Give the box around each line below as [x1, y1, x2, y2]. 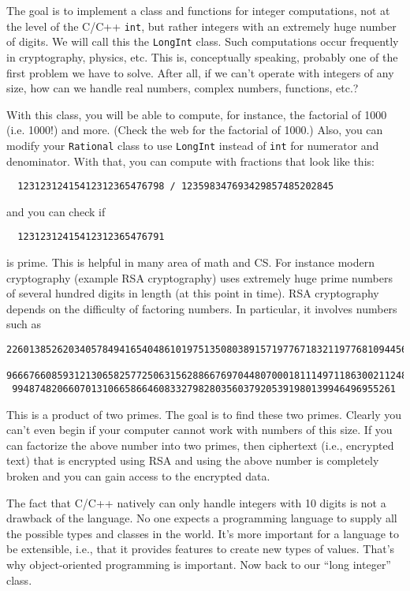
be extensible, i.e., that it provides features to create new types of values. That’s [6, 541, 395, 557]
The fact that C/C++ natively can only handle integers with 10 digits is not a [6, 494, 386, 511]
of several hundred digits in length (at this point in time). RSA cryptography [6, 285, 379, 301]
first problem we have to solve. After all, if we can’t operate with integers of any [6, 64, 394, 80]
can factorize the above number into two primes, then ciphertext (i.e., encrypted [6, 436, 394, 453]
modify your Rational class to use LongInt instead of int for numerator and [6, 137, 379, 153]
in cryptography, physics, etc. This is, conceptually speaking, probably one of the [6, 48, 398, 65]
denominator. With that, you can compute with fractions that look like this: [6, 152, 375, 169]
